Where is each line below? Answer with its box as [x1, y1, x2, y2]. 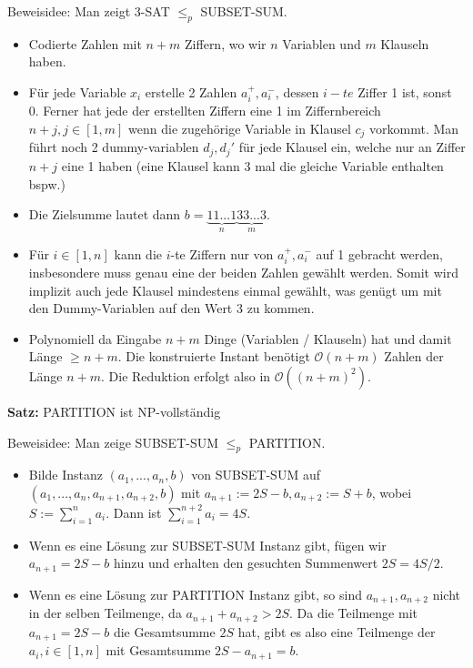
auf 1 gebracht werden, [316, 244, 443, 263]
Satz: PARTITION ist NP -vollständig [7, 401, 221, 420]
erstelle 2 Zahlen [145, 82, 237, 101]
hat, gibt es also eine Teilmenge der [237, 622, 436, 641]
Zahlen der [384, 347, 444, 366]
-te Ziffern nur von [170, 244, 274, 263]
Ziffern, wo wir [185, 34, 267, 53]
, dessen [275, 82, 319, 101]
